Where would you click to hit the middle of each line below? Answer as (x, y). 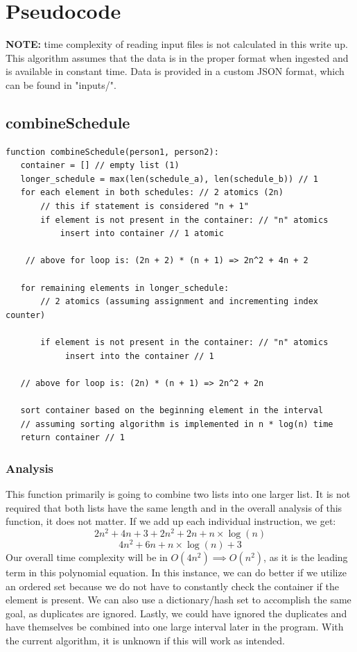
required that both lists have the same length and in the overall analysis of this (174, 507)
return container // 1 (72, 438)
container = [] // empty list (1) (100, 166)
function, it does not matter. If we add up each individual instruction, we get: (171, 521)
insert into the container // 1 (139, 356)
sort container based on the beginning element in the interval (172, 410)
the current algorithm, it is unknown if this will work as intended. (145, 640)
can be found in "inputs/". (61, 84)
